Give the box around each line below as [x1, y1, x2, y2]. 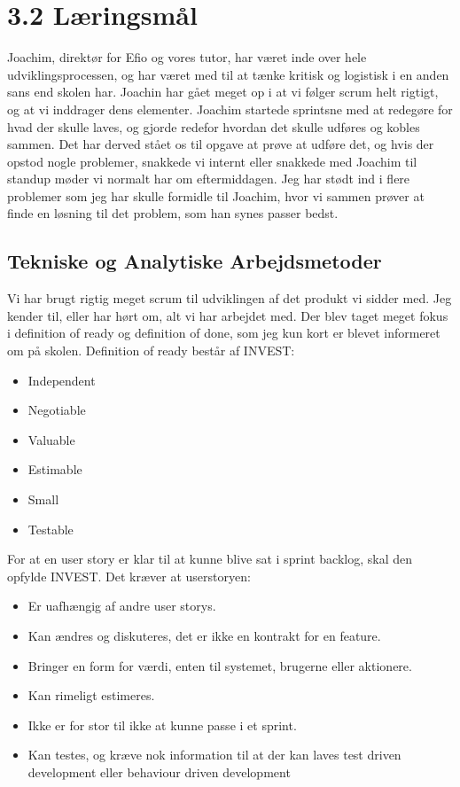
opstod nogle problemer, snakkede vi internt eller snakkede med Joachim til [7, 152, 417, 170]
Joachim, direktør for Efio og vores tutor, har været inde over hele [7, 48, 367, 66]
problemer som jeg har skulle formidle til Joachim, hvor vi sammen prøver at [7, 186, 425, 205]
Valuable [27, 430, 75, 448]
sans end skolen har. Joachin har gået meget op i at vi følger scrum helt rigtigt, [7, 82, 439, 101]
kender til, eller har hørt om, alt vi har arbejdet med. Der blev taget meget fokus [7, 306, 448, 324]
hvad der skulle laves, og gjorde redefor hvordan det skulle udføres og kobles [7, 117, 420, 136]
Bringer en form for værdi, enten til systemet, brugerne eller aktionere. [27, 656, 412, 674]
